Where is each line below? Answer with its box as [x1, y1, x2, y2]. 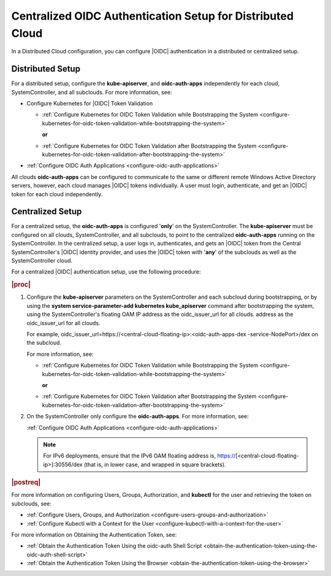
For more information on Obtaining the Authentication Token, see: [11, 531, 177, 538]
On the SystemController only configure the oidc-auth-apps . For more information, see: [26, 413, 249, 420]
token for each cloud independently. [11, 190, 103, 198]
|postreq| [11, 478, 41, 487]
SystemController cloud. [11, 257, 73, 264]
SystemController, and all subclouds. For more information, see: [11, 88, 172, 96]
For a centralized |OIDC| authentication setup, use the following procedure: [11, 268, 201, 275]
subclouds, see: [11, 500, 51, 507]
